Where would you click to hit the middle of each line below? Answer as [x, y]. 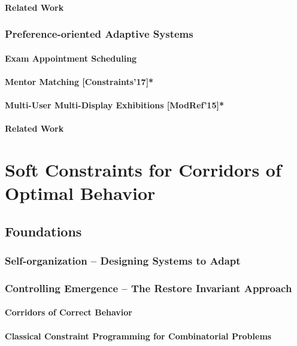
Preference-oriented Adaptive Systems [99, 34]
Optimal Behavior [80, 193]
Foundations [43, 231]
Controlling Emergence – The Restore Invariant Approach [148, 288]
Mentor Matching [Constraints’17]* [79, 81]
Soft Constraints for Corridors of [143, 169]
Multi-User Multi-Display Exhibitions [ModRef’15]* [114, 105]
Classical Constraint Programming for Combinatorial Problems [138, 336]
